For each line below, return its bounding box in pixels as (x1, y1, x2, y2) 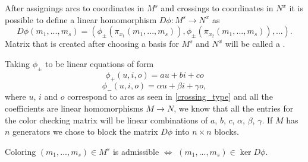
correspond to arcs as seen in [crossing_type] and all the (67, 90, 273, 103)
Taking (5, 57, 30, 69)
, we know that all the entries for (174, 101, 294, 114)
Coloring (5, 145, 36, 157)
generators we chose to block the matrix (12, 125, 158, 138)
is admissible (112, 145, 159, 157)
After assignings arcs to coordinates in (5, 2, 144, 14)
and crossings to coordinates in (161, 2, 274, 14)
